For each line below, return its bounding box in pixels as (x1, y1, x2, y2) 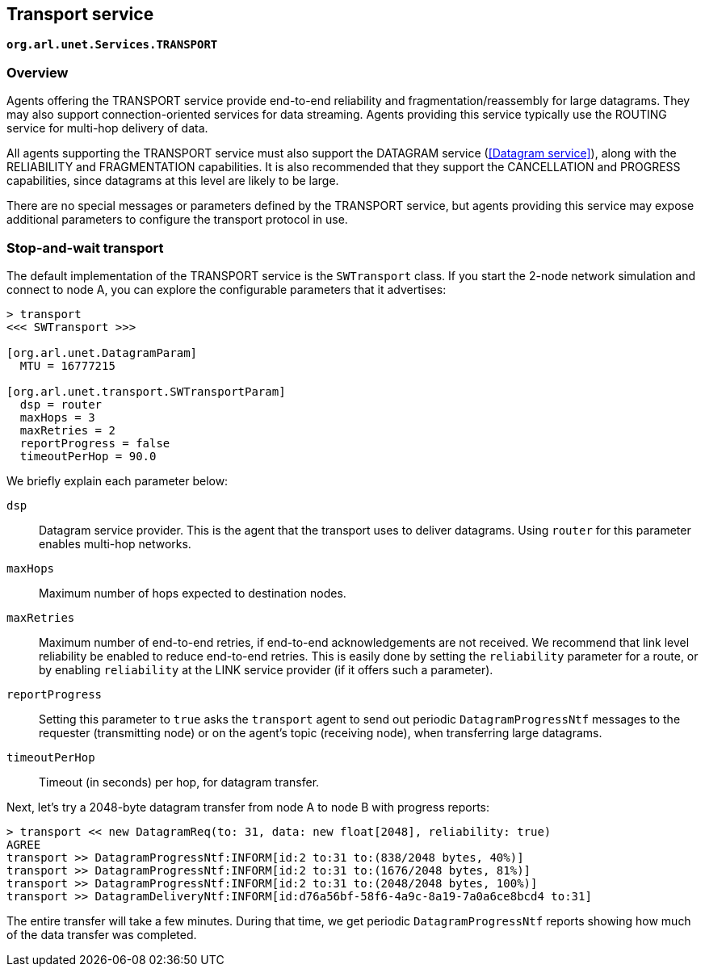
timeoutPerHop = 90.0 (19, 449, 157, 463)
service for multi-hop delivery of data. (6, 121, 208, 136)
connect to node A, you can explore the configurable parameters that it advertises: (6, 282, 447, 296)
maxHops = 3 (19, 410, 95, 424)
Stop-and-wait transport (6, 239, 164, 256)
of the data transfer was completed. (6, 927, 197, 942)
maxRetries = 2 (19, 423, 115, 437)
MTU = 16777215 (19, 359, 115, 372)
